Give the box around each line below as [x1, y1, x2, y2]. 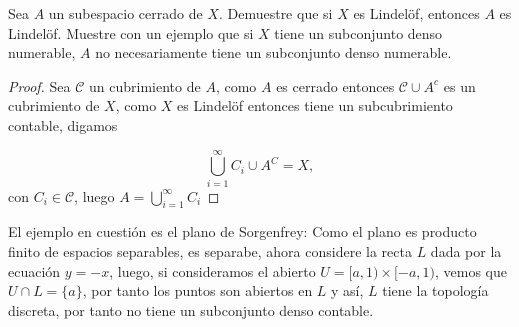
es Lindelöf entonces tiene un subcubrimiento [177, 95, 453, 116]
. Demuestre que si [218, 3, 333, 23]
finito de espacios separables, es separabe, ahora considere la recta [8, 241, 412, 262]
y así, [331, 280, 364, 301]
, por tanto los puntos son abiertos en [82, 280, 313, 301]
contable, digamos [8, 114, 118, 135]
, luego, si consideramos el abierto [109, 260, 316, 281]
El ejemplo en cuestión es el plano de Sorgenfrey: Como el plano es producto [8, 221, 477, 242]
